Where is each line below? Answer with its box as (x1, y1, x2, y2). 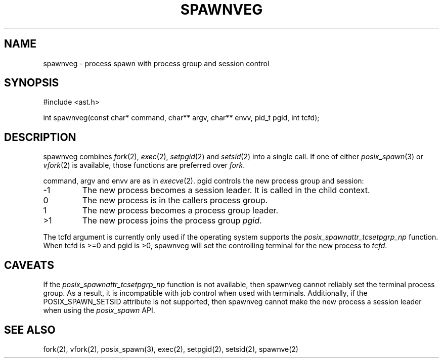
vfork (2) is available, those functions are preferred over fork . (43, 161, 245, 170)
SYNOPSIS (4, 76, 59, 89)
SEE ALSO (4, 323, 56, 336)
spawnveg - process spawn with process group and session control (43, 59, 270, 68)
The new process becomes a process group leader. (82, 205, 279, 216)
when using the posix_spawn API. (43, 306, 155, 315)
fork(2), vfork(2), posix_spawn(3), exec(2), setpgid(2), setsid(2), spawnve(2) (43, 344, 298, 353)
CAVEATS (4, 258, 54, 271)
